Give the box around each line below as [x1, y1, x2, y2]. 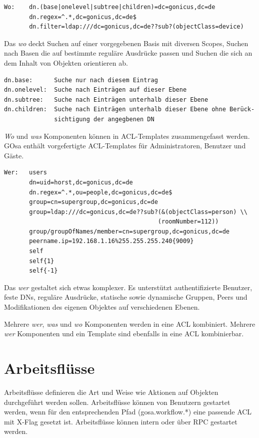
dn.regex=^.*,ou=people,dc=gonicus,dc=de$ [29, 188, 172, 196]
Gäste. [4, 150, 24, 160]
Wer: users [4, 169, 47, 176]
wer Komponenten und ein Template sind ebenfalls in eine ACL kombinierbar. [4, 328, 244, 339]
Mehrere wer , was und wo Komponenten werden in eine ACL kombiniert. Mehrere [4, 318, 255, 329]
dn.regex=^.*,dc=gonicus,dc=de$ [29, 13, 136, 21]
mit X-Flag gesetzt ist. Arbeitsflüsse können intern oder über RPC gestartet [4, 416, 237, 426]
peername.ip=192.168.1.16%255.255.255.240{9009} [29, 238, 194, 245]
